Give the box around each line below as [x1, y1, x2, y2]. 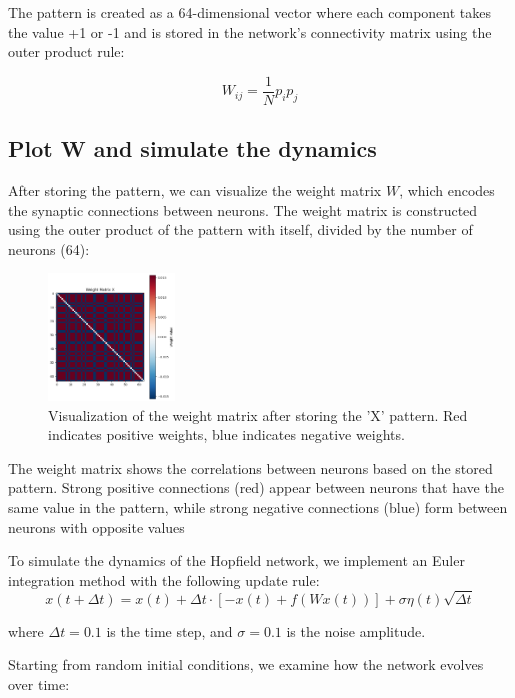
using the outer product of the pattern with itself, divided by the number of [8, 219, 473, 240]
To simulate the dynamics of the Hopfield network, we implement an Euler [8, 550, 465, 571]
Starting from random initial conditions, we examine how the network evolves [8, 654, 484, 675]
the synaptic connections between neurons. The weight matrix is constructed [8, 199, 478, 220]
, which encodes [399, 180, 495, 201]
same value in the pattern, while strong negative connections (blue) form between [8, 497, 508, 517]
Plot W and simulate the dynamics [8, 133, 377, 164]
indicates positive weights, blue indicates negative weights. [48, 424, 405, 445]
